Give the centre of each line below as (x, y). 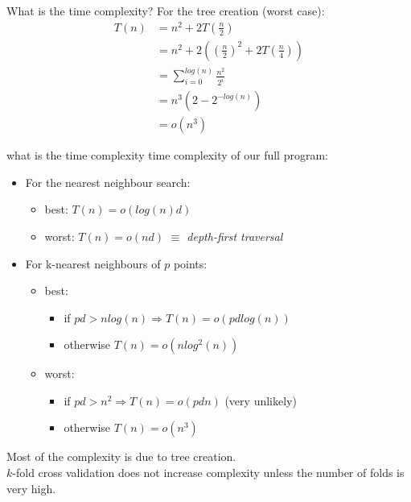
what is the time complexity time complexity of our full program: (167, 155)
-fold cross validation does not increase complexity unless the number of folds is (208, 473)
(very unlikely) (261, 400)
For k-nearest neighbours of (93, 263)
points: (190, 263)
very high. (31, 488)
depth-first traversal (235, 236)
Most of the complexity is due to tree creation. (121, 456)
